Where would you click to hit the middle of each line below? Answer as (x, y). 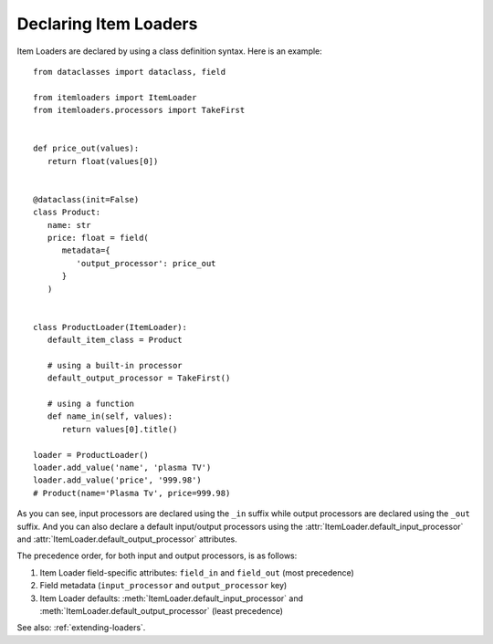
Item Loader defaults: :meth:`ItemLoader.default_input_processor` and (172, 598)
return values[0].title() (120, 429)
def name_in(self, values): (110, 416)
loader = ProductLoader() (91, 455)
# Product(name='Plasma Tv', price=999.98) (132, 493)
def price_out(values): (86, 149)
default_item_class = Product (115, 340)
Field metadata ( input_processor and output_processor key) (163, 586)
